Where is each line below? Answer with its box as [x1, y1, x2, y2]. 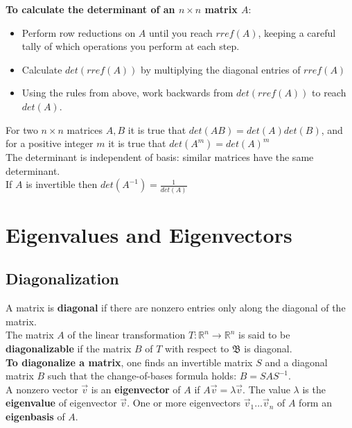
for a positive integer [6, 136, 94, 151]
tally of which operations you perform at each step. [21, 39, 240, 53]
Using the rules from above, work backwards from [21, 85, 234, 100]
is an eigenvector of [91, 382, 181, 396]
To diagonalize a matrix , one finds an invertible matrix [6, 354, 253, 369]
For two [6, 122, 38, 137]
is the [302, 382, 326, 396]
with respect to [165, 341, 229, 356]
